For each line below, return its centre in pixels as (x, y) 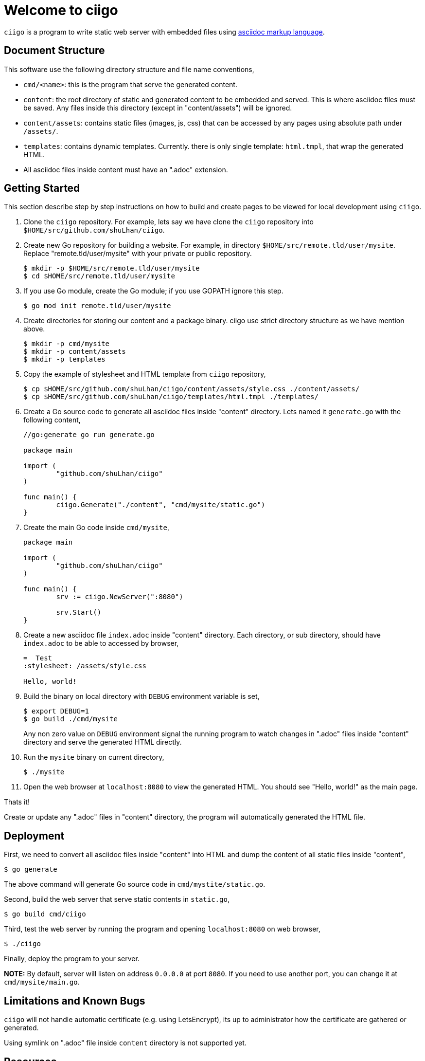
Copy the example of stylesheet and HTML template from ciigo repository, (145, 374)
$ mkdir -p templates (64, 359)
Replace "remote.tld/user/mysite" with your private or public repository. (138, 254)
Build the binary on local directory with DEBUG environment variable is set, (142, 696)
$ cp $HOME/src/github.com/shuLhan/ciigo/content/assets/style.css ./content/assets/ (192, 389)
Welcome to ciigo (61, 10)
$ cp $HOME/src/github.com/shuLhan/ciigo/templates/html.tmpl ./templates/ (171, 397)
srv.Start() (79, 613)
